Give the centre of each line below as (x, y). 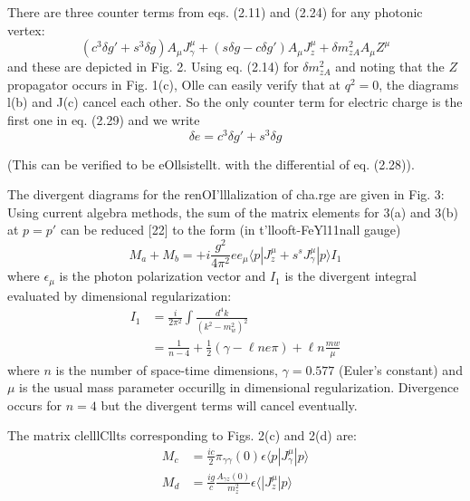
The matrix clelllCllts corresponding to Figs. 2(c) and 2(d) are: (182, 435)
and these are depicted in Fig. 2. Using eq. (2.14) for (153, 67)
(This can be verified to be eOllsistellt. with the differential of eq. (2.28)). (211, 164)
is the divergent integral (351, 276)
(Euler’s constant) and (401, 369)
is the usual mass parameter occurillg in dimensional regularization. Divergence (239, 387)
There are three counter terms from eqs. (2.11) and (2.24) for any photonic (215, 12)
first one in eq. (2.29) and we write (104, 119)
